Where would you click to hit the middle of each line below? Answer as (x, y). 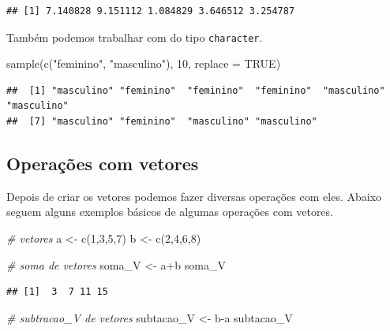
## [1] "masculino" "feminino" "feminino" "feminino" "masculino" (196, 90)
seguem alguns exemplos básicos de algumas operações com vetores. (170, 212)
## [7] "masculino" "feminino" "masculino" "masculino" (162, 122)
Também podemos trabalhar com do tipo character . (135, 37)
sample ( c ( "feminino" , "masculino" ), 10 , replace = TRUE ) (144, 63)
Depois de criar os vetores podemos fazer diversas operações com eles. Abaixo (194, 196)
